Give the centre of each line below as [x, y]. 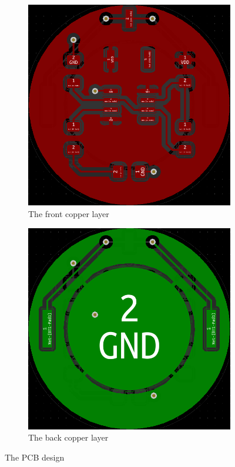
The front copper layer [69, 214]
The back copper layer [68, 437]
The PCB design [35, 457]
